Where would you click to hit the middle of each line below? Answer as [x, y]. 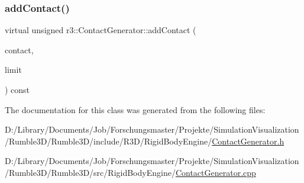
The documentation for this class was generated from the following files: [135, 109]
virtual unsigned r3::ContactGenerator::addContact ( [101, 30]
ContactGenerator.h [248, 141]
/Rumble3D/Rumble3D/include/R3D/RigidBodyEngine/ [109, 141]
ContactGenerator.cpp [216, 172]
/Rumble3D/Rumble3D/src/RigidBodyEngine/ [90, 172]
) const [17, 89]
